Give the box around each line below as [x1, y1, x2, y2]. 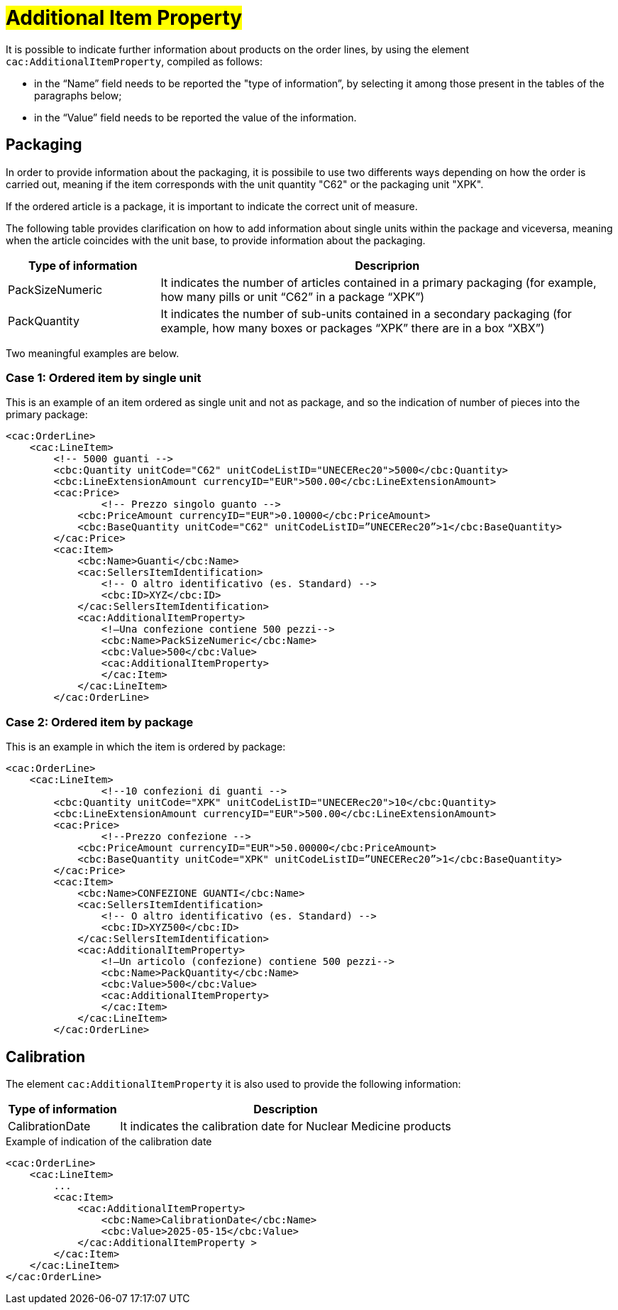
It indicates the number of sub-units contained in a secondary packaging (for [160, 306, 572, 321]
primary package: [6, 408, 88, 421]
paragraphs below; [34, 89, 122, 102]
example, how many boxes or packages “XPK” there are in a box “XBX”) [160, 320, 545, 335]
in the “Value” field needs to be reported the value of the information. [34, 111, 357, 124]
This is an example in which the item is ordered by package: [6, 741, 286, 753]
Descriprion [355, 258, 420, 273]
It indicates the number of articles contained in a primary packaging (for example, [160, 275, 597, 290]
